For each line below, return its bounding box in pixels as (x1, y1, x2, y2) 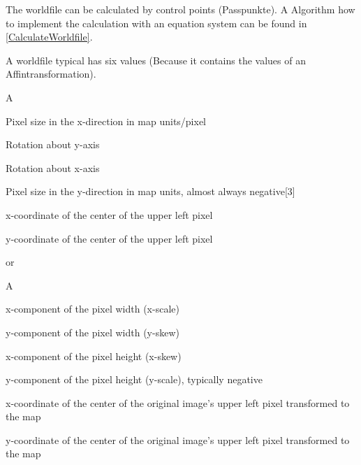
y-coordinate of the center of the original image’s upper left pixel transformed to (6, 432, 350, 447)
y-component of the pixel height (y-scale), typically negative (6, 372, 263, 387)
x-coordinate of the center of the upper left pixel (6, 207, 213, 222)
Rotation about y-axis (6, 137, 100, 152)
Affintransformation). (6, 66, 96, 81)
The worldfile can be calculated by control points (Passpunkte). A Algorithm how (6, 2, 355, 16)
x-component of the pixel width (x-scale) (6, 301, 179, 316)
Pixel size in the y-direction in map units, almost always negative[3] (6, 184, 295, 199)
